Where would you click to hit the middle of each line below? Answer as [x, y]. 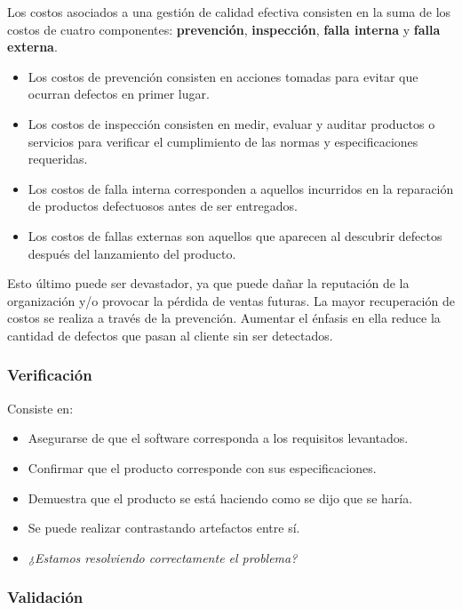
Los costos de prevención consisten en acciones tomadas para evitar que [223, 76]
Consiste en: [40, 408]
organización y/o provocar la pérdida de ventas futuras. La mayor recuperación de [231, 300]
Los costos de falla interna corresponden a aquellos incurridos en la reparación [241, 188]
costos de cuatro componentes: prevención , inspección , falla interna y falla [224, 29]
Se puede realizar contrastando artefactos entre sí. [164, 528]
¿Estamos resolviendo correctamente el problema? [163, 557]
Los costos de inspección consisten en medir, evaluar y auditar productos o [231, 123]
